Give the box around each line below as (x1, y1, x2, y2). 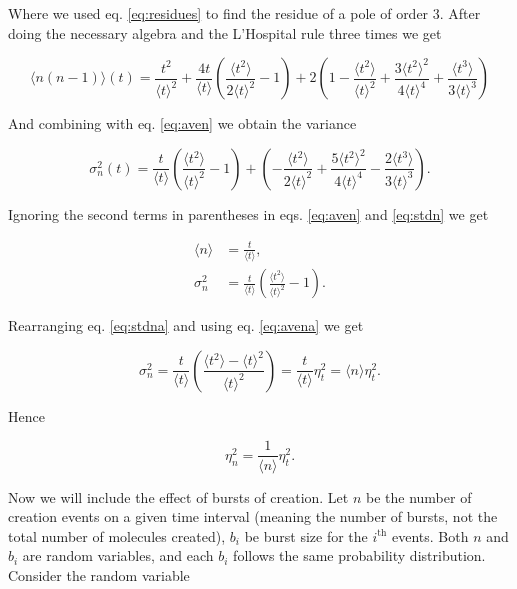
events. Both (392, 525, 469, 546)
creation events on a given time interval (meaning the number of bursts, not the (8, 506, 498, 527)
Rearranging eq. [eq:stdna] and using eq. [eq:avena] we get (8, 315, 364, 336)
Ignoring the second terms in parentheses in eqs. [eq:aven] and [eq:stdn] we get (8, 203, 489, 224)
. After (439, 3, 481, 23)
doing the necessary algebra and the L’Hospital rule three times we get (8, 22, 442, 43)
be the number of (366, 486, 472, 507)
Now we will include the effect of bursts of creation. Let (8, 486, 349, 507)
